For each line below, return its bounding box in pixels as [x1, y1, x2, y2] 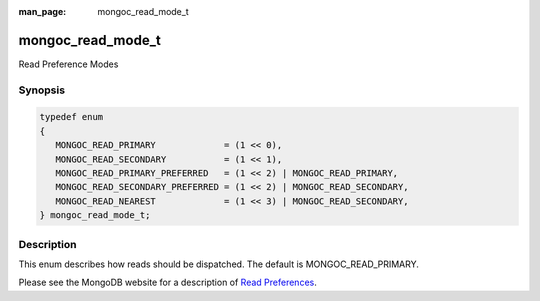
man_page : [18, 6, 67, 17]
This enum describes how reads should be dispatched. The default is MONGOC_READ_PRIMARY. [18, 258, 420, 270]
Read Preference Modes [18, 58, 119, 70]
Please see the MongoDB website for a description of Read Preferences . [18, 276, 317, 289]
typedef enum [39, 111, 104, 123]
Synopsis [18, 83, 65, 97]
